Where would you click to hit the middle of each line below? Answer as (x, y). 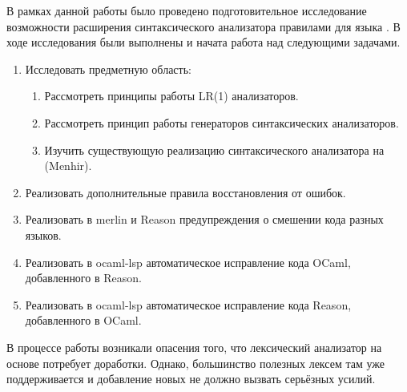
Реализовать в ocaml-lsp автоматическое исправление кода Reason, (188, 304)
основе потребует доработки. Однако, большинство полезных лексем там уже (195, 363)
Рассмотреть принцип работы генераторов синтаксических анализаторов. (222, 122)
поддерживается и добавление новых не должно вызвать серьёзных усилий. (191, 379)
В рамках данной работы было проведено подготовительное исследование (187, 10)
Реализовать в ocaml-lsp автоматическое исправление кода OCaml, (188, 262)
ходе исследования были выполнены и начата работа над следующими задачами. (203, 42)
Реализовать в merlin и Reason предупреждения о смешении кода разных (204, 219)
